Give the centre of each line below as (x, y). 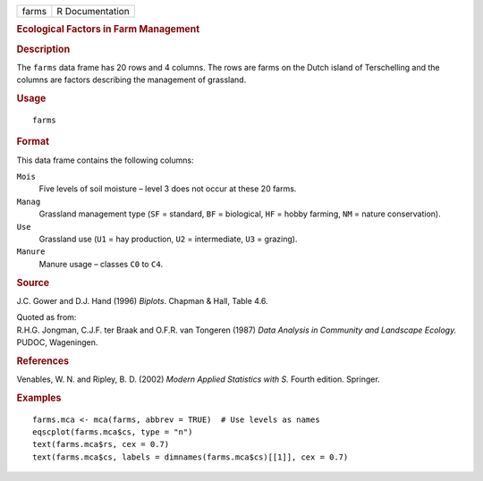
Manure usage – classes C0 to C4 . (101, 264)
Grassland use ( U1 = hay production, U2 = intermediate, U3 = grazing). (168, 239)
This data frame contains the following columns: (105, 160)
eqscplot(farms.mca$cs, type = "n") (113, 432)
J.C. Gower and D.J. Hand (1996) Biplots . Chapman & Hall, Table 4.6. (142, 300)
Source (33, 283)
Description (43, 49)
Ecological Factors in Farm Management (108, 30)
